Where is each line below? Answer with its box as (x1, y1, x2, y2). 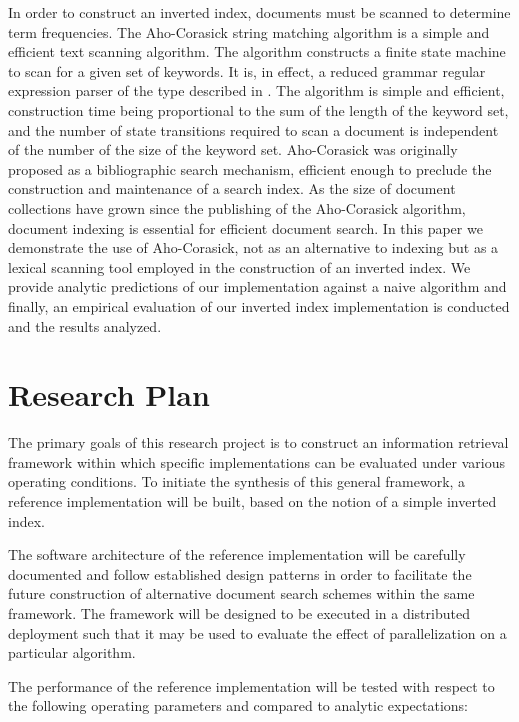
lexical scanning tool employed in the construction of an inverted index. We (8, 256, 471, 277)
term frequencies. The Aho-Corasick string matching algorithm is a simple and (8, 21, 490, 42)
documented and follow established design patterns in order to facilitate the (8, 563, 472, 584)
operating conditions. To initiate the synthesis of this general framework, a (8, 471, 466, 492)
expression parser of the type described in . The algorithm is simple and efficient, (8, 80, 505, 101)
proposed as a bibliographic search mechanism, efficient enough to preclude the (8, 158, 492, 179)
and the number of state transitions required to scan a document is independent (8, 119, 499, 140)
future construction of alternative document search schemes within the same (8, 583, 475, 604)
